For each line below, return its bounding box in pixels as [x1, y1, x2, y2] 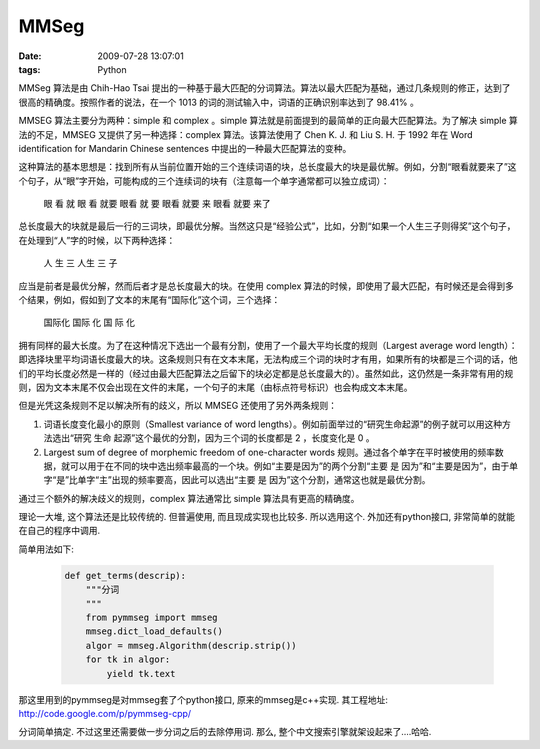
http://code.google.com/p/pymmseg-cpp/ [18, 707, 192, 719]
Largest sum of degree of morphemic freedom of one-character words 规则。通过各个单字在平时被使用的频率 [43, 446, 495, 458]
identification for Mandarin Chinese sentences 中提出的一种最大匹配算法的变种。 [18, 142, 352, 154]
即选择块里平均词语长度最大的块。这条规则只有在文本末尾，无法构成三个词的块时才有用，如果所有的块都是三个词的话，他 [18, 353, 518, 365]
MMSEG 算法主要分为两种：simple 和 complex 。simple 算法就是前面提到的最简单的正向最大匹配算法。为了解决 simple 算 [18, 115, 519, 127]
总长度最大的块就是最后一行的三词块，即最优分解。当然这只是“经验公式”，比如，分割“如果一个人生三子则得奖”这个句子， [18, 220, 516, 232]
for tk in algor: [85, 654, 171, 665]
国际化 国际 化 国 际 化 [43, 316, 135, 329]
